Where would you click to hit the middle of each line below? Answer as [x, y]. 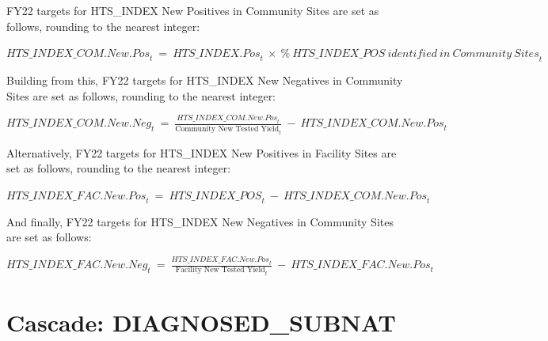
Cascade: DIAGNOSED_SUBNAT [201, 322]
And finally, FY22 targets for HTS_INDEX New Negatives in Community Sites [200, 221]
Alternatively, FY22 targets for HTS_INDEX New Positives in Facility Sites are [202, 152]
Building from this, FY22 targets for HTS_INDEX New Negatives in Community [205, 80]
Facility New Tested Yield [220, 270]
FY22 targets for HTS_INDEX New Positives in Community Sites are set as [193, 10]
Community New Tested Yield [227, 129]
